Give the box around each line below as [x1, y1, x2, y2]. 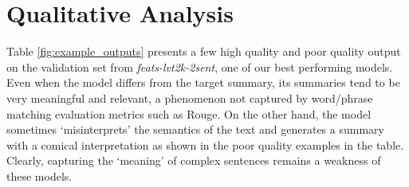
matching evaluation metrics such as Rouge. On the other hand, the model [6, 105, 372, 122]
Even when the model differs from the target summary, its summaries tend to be [6, 74, 400, 91]
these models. [6, 167, 73, 184]
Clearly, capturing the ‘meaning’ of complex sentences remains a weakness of [6, 152, 381, 169]
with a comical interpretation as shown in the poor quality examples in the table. [6, 136, 404, 153]
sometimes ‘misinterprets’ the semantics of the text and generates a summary [6, 121, 384, 138]
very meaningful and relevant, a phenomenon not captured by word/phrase [6, 89, 373, 106]
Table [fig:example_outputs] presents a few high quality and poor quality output [6, 43, 401, 60]
